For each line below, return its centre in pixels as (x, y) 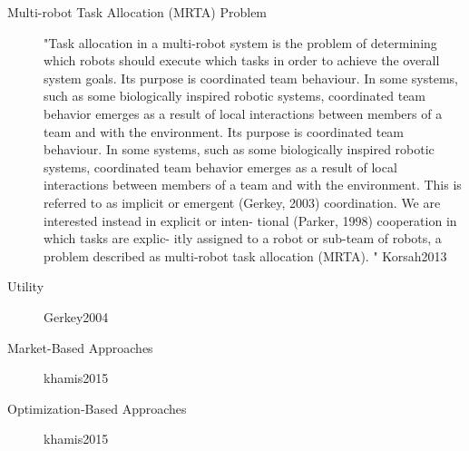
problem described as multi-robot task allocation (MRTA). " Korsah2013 (245, 255)
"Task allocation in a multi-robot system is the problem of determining (240, 42)
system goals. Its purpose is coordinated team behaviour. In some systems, (251, 78)
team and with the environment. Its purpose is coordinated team (224, 131)
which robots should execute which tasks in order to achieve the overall (242, 60)
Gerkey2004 (76, 316)
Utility (26, 286)
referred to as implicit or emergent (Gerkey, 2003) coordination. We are (242, 202)
